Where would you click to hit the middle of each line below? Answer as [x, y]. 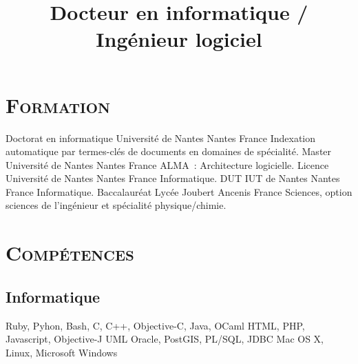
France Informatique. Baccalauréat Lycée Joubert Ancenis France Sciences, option [179, 191]
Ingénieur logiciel [179, 39]
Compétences [70, 253]
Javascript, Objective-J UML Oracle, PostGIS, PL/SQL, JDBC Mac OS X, [165, 339]
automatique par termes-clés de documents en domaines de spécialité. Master [169, 151]
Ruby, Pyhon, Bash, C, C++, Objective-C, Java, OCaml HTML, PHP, [155, 325]
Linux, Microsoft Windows [62, 352]
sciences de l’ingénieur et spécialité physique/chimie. [116, 205]
